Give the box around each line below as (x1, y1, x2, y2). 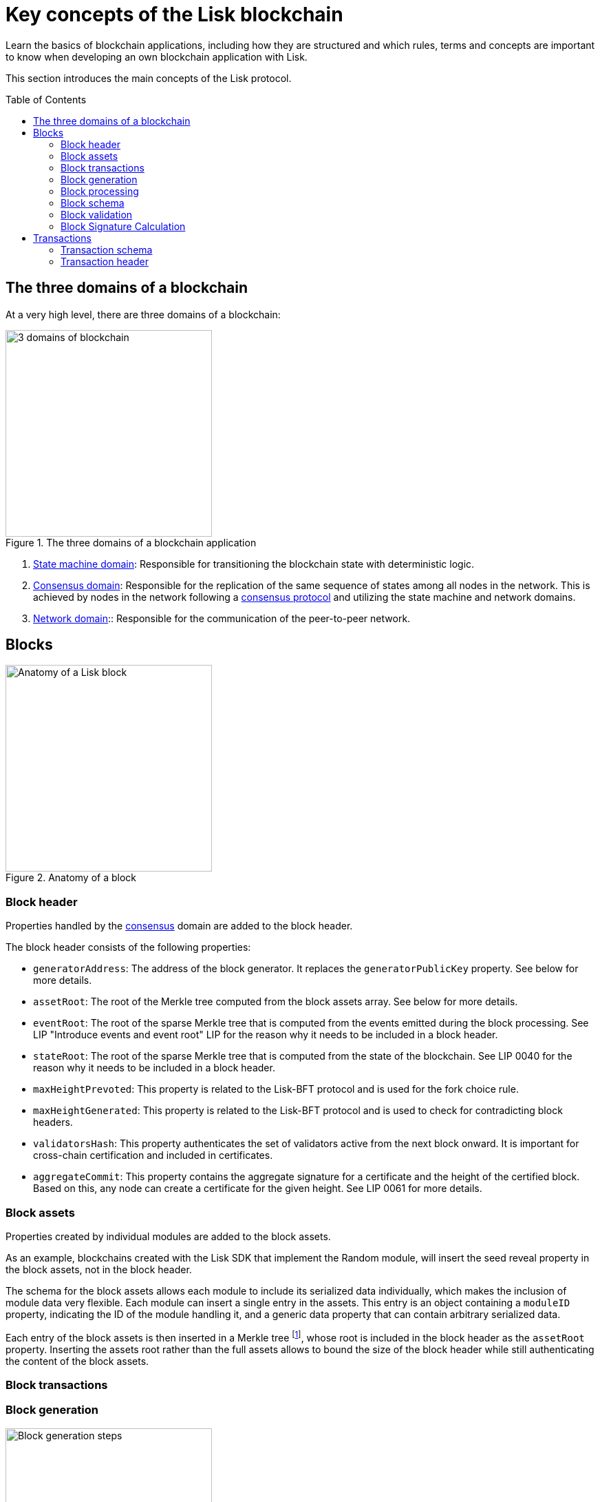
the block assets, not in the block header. (6, 1263, 192, 1275)
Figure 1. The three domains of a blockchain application (6, 536, 257, 548)
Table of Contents (6, 93, 87, 105)
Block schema (61, 196, 125, 209)
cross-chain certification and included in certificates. (33, 1149, 273, 1162)
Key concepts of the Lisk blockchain (6, 3, 343, 26)
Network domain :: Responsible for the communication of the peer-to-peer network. (33, 612, 411, 624)
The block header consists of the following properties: (6, 941, 251, 954)
